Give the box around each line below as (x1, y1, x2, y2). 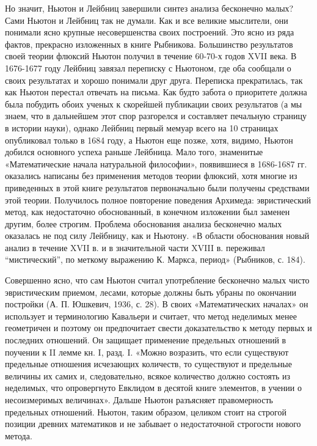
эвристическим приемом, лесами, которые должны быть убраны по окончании (5, 285, 296, 298)
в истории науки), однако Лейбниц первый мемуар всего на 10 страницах (5, 121, 279, 134)
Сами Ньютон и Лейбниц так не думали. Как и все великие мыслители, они (5, 13, 288, 26)
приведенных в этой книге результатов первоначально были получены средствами (5, 181, 310, 194)
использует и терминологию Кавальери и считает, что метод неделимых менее (5, 309, 297, 322)
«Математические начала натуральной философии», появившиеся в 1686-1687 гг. (5, 157, 307, 170)
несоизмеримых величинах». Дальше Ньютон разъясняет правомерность (5, 393, 273, 406)
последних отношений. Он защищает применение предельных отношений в (5, 334, 286, 346)
